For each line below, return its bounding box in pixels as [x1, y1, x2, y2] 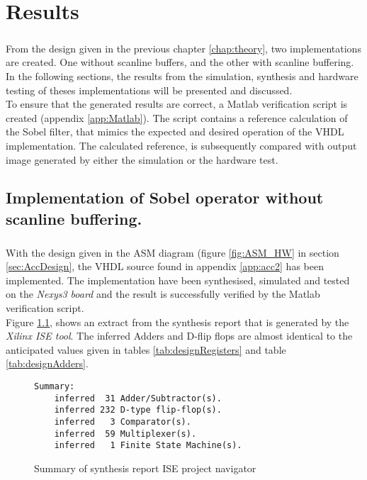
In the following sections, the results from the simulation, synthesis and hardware [6, 68, 358, 83]
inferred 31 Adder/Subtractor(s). [54, 393, 222, 403]
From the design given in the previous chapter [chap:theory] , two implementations [6, 40, 361, 55]
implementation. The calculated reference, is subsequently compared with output [6, 138, 357, 152]
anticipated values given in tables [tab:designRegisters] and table [6, 342, 286, 357]
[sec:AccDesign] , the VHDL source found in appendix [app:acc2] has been [6, 259, 324, 274]
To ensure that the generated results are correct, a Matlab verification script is [6, 96, 348, 111]
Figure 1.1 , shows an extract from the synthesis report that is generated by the [6, 314, 349, 329]
